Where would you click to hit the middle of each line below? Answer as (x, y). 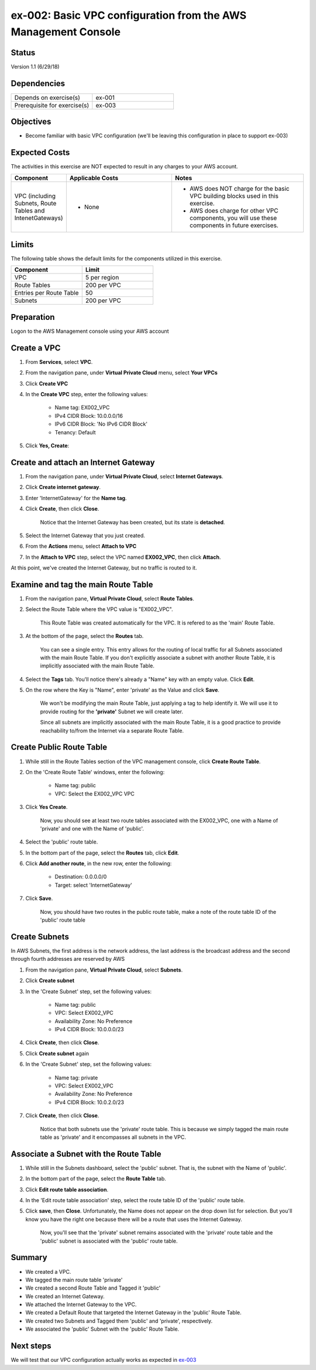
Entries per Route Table (47, 293)
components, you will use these (233, 218)
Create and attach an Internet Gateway (83, 462)
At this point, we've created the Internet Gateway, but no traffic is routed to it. (104, 568)
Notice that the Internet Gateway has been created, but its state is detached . (133, 522)
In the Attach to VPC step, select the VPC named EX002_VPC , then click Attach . (123, 557)
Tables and (30, 210)
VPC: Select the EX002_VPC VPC (95, 794)
